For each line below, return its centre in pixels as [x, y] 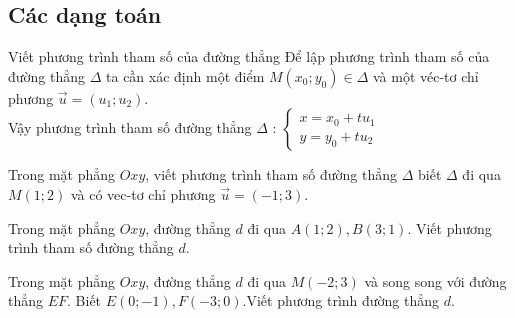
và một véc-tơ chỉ [425, 75]
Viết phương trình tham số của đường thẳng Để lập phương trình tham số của [249, 56]
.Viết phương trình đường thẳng [341, 300]
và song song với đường [435, 280]
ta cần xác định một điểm [185, 75]
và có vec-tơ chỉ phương [143, 193]
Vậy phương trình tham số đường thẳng [130, 127]
